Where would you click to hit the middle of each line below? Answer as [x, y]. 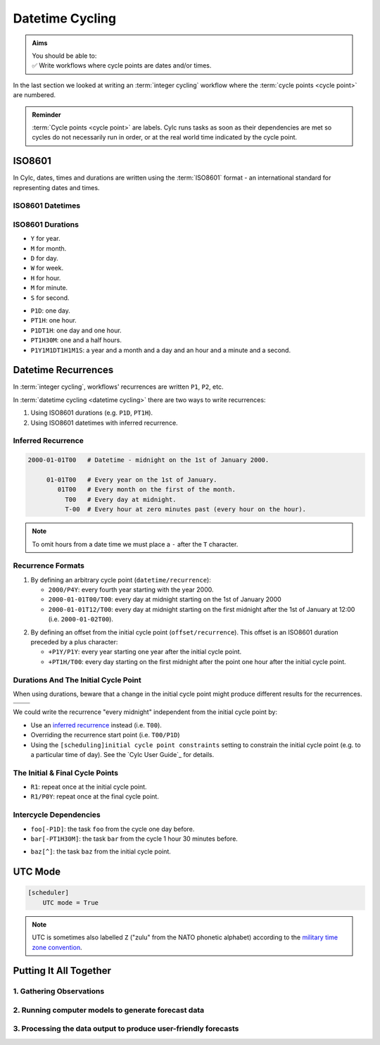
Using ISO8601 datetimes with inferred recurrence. [104, 423]
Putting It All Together [62, 971]
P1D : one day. [50, 311]
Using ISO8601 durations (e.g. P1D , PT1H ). [92, 413]
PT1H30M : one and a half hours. [76, 340]
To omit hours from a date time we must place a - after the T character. [135, 544]
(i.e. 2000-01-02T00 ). [81, 619]
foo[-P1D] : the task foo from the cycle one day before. [113, 829]
